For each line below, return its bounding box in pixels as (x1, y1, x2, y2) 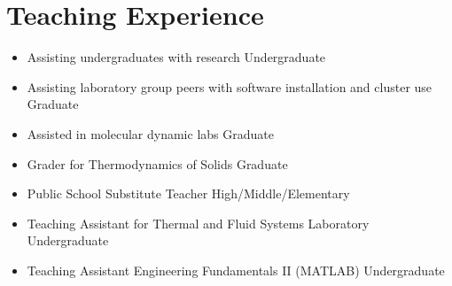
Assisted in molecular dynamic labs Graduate (27, 124, 274, 143)
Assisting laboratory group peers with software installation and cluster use (27, 77, 433, 96)
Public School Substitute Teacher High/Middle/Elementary (27, 184, 350, 203)
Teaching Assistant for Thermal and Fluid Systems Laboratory (27, 213, 370, 232)
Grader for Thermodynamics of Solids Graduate (27, 154, 288, 173)
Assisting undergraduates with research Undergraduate (27, 48, 326, 66)
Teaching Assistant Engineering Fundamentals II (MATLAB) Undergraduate (27, 260, 445, 279)
